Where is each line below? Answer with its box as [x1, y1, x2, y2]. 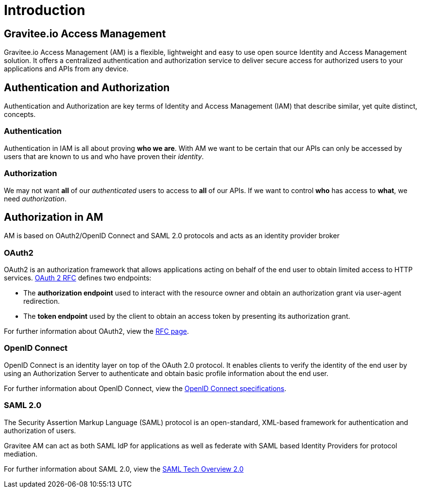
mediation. [4, 449, 37, 458]
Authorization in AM [4, 211, 103, 223]
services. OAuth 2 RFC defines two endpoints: [4, 274, 152, 282]
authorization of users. [4, 426, 76, 435]
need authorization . [4, 194, 67, 203]
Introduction [4, 2, 85, 18]
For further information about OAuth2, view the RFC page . [4, 327, 189, 336]
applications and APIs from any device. [4, 65, 129, 73]
